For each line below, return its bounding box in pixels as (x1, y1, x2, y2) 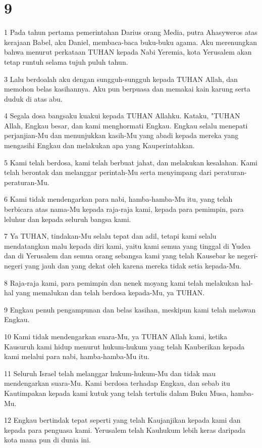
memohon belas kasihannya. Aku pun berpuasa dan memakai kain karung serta (4, 83, 250, 94)
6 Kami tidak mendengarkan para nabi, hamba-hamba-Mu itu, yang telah (4, 194, 233, 204)
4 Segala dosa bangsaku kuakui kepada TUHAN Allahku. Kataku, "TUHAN (4, 110, 240, 121)
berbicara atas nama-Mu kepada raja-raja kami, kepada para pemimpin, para (4, 204, 244, 214)
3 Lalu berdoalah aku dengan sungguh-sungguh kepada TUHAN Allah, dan (4, 73, 238, 84)
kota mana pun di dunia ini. (4, 434, 91, 445)
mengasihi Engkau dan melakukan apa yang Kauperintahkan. (4, 140, 195, 151)
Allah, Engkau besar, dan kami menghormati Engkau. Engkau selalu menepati (4, 120, 248, 130)
